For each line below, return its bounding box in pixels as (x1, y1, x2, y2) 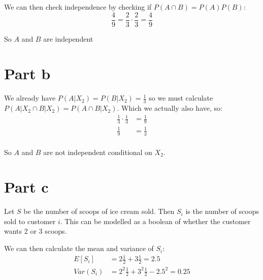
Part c (4, 176, 49, 197)
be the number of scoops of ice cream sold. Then (23, 206, 175, 216)
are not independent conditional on (43, 146, 152, 157)
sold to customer (4, 215, 56, 226)
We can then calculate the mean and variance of (4, 243, 154, 254)
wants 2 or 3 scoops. (4, 226, 67, 236)
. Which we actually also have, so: (117, 103, 222, 113)
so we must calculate (149, 92, 213, 103)
